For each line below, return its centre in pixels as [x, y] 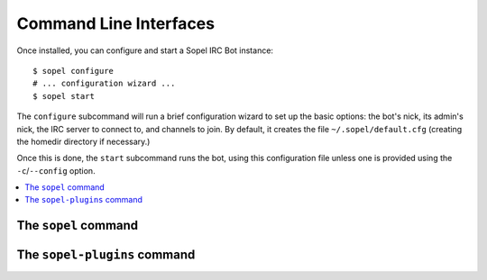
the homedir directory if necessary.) [83, 141]
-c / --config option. [56, 170]
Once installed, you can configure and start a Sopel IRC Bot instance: [145, 50]
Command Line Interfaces [116, 23]
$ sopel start [64, 96]
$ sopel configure [74, 71]
